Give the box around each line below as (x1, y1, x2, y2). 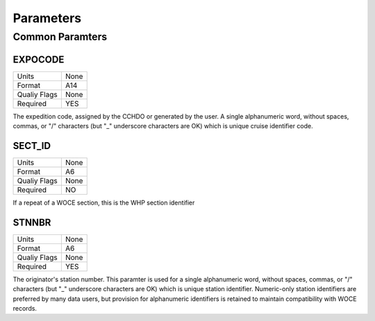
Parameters (12, 10, 82, 26)
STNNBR (12, 216, 51, 228)
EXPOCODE (12, 53, 65, 65)
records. (12, 304, 37, 313)
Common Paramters (12, 31, 108, 43)
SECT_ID (12, 139, 51, 152)
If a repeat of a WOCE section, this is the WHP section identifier (12, 198, 195, 207)
